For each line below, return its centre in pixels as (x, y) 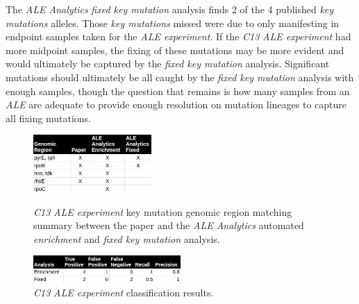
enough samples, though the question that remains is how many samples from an (178, 91)
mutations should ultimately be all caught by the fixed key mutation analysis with (180, 77)
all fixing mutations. (48, 118)
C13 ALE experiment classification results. (124, 292)
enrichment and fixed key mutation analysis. (127, 238)
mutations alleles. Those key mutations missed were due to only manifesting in (173, 23)
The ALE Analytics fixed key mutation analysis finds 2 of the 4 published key (170, 9)
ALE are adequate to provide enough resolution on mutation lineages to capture (176, 104)
